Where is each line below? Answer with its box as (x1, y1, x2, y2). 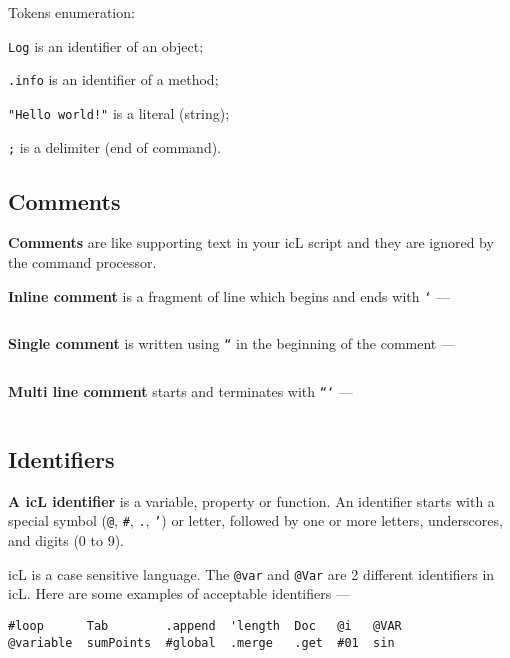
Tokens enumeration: (8, 2, 135, 22)
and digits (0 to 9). (8, 530, 124, 551)
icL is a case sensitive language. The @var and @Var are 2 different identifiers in (8, 563, 495, 584)
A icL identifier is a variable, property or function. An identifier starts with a (8, 490, 495, 511)
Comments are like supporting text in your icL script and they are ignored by (8, 232, 494, 253)
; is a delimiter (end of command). (8, 136, 221, 157)
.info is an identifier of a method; (8, 69, 219, 90)
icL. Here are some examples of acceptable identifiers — (8, 583, 350, 604)
